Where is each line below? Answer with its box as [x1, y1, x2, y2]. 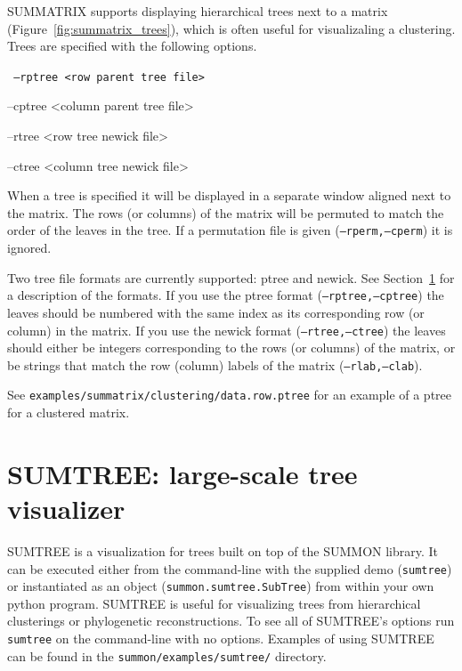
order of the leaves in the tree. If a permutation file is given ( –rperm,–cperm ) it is [7, 221, 453, 239]
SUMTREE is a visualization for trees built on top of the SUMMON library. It [7, 541, 439, 560]
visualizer [7, 490, 126, 527]
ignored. [7, 238, 52, 257]
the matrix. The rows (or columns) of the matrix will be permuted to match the [7, 203, 444, 222]
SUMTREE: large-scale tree [7, 455, 358, 491]
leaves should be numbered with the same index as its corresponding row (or [7, 303, 425, 321]
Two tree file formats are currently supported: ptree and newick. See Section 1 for [7, 268, 455, 287]
